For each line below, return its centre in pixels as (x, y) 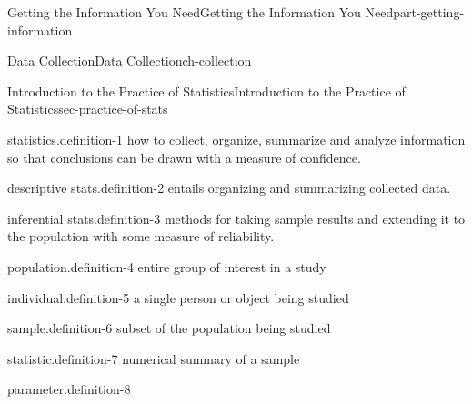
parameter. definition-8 (69, 389)
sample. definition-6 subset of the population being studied (169, 328)
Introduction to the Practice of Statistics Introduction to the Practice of (206, 91)
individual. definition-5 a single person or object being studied (178, 297)
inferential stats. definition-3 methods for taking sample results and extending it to (236, 218)
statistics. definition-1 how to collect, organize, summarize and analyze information (236, 139)
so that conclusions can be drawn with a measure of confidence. (184, 157)
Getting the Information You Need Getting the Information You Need (201, 12)
